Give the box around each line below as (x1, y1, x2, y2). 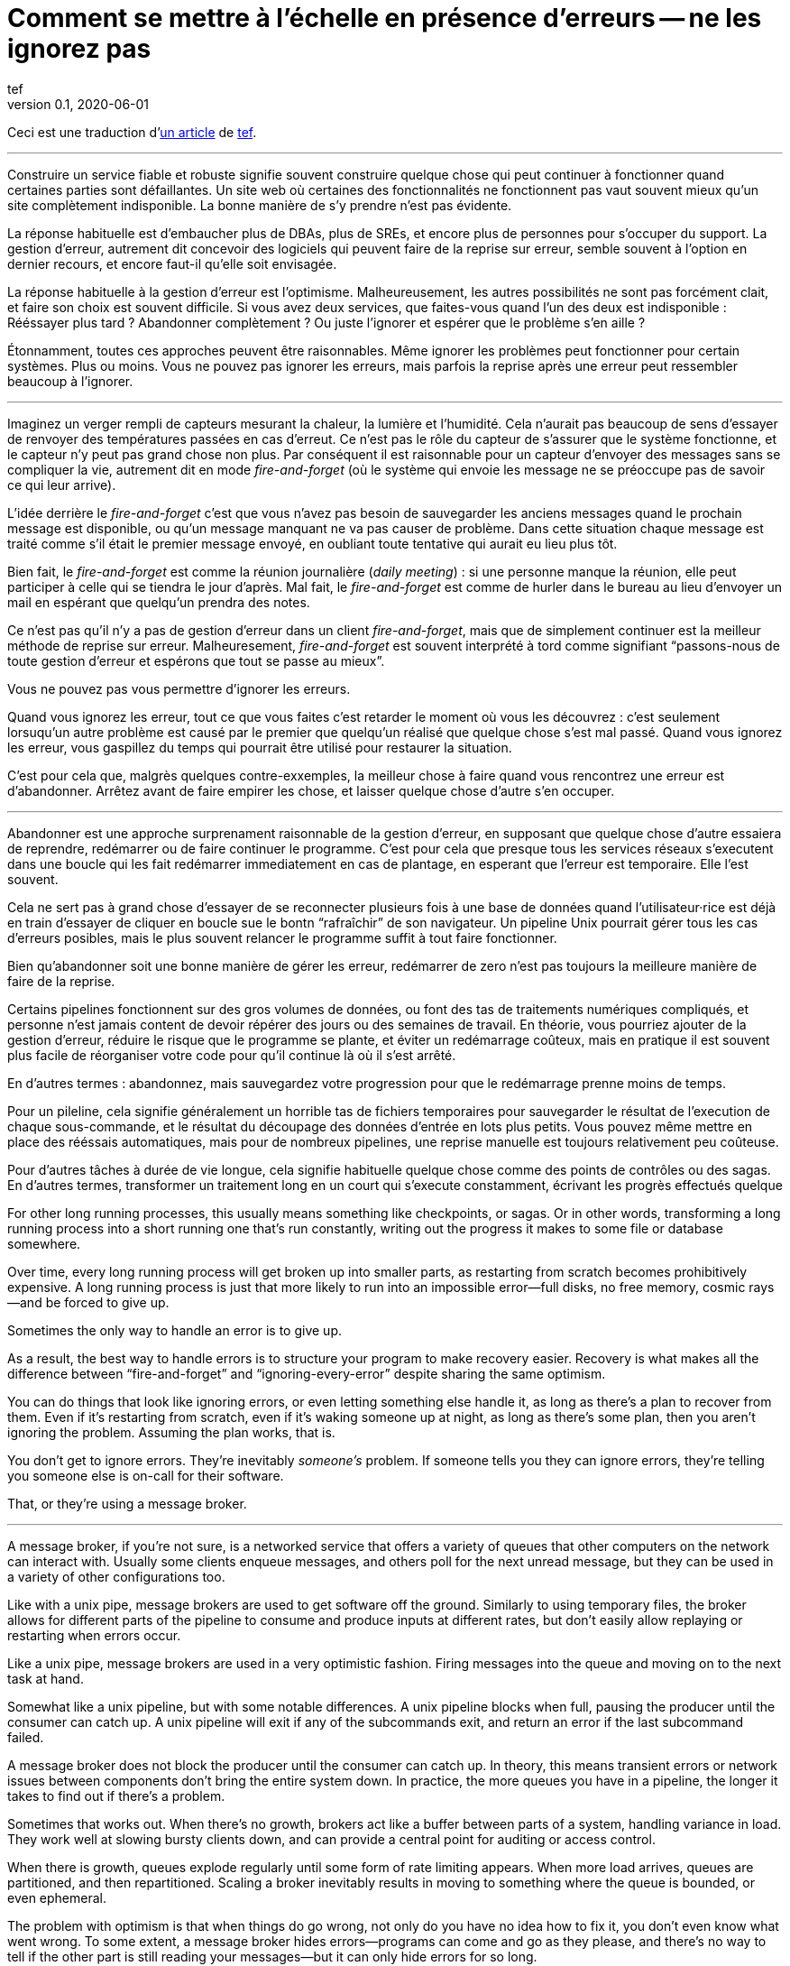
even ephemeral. (7, 1889, 107, 1906)
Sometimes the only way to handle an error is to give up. (7, 1322, 342, 1338)
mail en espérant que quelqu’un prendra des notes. (7, 594, 310, 610)
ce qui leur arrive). (7, 476, 116, 493)
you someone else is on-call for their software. (7, 1467, 284, 1483)
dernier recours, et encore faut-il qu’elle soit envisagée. (7, 255, 337, 272)
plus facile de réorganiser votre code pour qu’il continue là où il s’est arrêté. (7, 1047, 456, 1063)
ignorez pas (7, 33, 152, 64)
